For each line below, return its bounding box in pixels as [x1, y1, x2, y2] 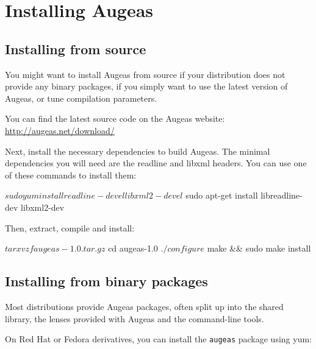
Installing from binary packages [5, 272, 208, 291]
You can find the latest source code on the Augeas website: [5, 112, 225, 125]
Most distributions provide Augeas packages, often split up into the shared [5, 300, 284, 312]
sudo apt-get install [185, 189, 258, 202]
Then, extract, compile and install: [5, 221, 135, 234]
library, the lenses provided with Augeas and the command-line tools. [5, 312, 264, 325]
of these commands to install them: [5, 168, 137, 181]
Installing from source [5, 39, 146, 58]
